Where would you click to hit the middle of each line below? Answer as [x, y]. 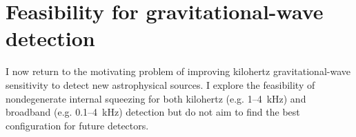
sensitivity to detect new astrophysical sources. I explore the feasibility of [160, 84]
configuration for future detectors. [77, 125]
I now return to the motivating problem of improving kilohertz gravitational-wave [178, 71]
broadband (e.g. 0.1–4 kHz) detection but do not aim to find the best [153, 112]
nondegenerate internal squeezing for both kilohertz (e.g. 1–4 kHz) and [156, 98]
